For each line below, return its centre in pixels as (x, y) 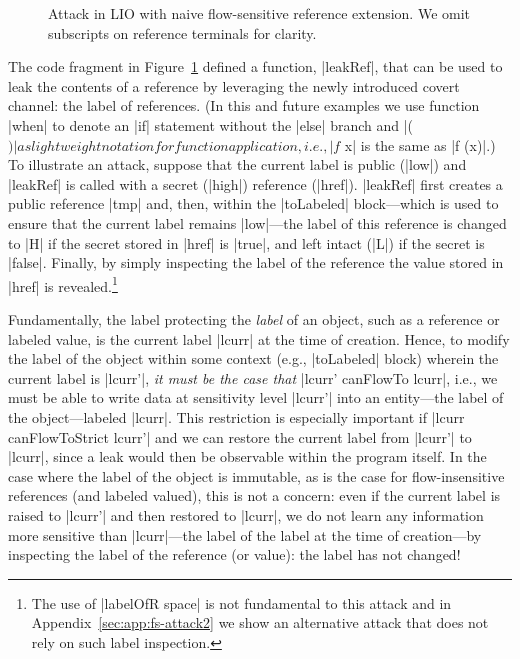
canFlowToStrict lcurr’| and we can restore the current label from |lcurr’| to (240, 436)
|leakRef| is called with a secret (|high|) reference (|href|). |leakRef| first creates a (255, 183)
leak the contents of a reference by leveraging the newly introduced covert (234, 85)
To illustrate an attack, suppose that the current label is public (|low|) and (237, 164)
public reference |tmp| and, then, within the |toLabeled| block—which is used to (253, 203)
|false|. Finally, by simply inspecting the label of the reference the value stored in (256, 262)
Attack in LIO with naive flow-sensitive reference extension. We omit (259, 13)
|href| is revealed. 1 (63, 284)
